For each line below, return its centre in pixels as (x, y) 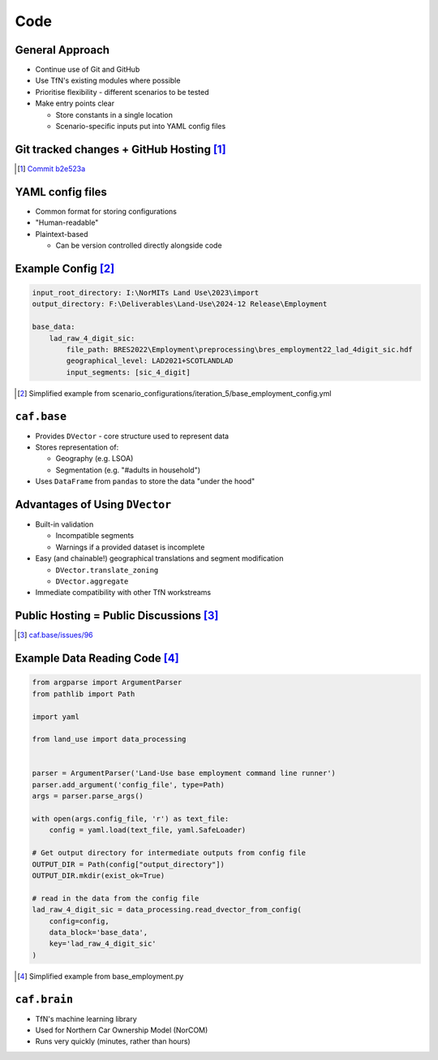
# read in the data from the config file (116, 898)
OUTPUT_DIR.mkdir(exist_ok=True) (99, 875)
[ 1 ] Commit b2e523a (52, 168)
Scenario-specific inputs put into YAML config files (141, 127)
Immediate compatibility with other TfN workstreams (123, 592)
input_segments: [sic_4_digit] (128, 372)
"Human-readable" (67, 222)
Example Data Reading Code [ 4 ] (97, 659)
